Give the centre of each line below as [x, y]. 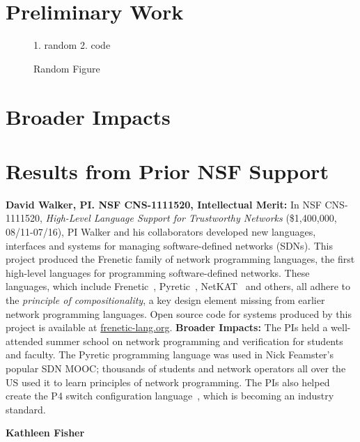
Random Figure [67, 68]
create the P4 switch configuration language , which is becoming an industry [170, 396]
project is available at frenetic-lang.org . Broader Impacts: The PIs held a [167, 327]
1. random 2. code [72, 45]
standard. [26, 409]
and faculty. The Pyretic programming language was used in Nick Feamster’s [170, 355]
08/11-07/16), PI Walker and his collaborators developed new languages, [161, 231]
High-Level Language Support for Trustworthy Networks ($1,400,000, [191, 218]
